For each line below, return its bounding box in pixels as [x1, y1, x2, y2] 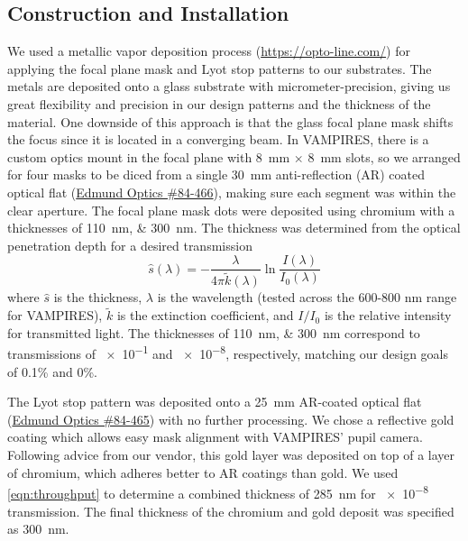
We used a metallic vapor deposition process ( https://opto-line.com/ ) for [7, 41, 410, 60]
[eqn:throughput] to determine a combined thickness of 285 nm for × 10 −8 [7, 481, 429, 502]
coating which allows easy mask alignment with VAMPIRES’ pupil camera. [7, 427, 423, 446]
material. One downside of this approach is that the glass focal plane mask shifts [7, 112, 454, 131]
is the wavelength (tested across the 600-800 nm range [157, 288, 457, 307]
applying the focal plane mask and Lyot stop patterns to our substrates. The [7, 59, 432, 78]
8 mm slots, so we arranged [307, 147, 461, 166]
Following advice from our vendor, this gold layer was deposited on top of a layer [7, 445, 455, 464]
